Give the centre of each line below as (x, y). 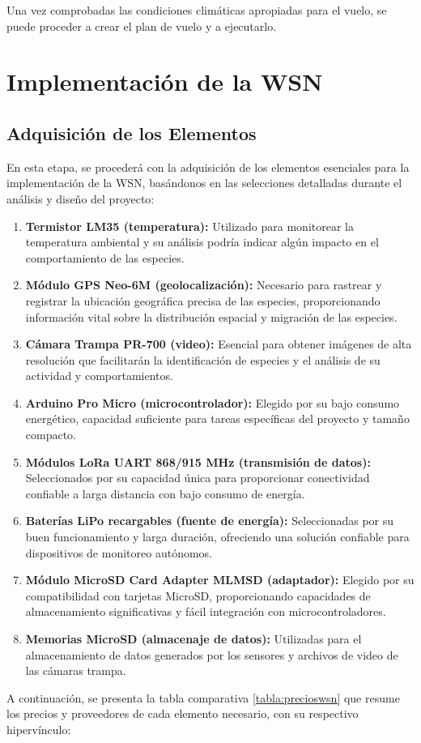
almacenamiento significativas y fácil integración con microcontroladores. (206, 611)
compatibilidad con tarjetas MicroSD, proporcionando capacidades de (198, 595)
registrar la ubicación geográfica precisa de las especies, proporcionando (203, 300)
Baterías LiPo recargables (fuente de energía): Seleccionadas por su (210, 521)
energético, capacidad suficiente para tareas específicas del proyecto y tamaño (217, 418)
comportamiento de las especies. (105, 257)
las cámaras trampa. (76, 670)
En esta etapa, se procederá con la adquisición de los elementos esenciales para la (208, 167)
